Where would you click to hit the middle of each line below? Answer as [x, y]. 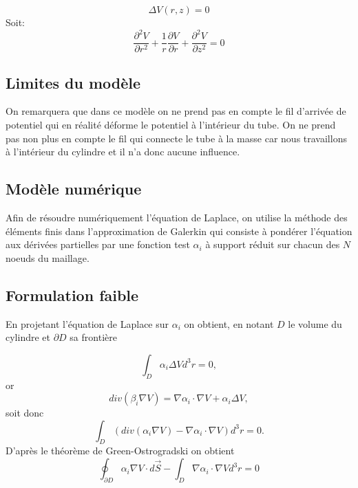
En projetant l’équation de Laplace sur [87, 323]
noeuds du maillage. [48, 257]
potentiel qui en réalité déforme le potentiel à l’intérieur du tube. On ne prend [171, 124]
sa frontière [93, 337]
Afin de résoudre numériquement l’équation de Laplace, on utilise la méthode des [177, 217]
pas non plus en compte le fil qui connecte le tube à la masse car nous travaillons [176, 138]
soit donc [25, 413]
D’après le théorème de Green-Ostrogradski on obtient [120, 451]
